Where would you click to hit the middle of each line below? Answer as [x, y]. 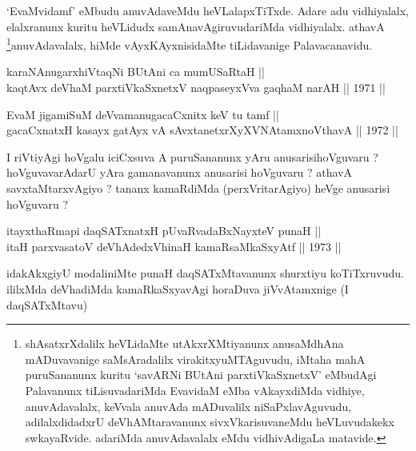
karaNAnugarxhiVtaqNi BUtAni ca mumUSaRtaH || [136, 72]
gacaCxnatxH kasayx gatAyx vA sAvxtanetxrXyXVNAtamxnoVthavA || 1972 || [202, 130]
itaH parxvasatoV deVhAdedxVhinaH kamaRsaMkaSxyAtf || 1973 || [174, 246]
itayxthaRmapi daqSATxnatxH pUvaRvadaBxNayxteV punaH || [164, 231]
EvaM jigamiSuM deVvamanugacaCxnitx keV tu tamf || [143, 114]
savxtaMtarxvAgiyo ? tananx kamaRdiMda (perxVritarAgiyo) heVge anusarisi [198, 188]
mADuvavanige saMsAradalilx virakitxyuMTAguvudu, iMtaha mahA [195, 359]
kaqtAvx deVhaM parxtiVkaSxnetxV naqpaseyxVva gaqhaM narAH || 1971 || [196, 88]
